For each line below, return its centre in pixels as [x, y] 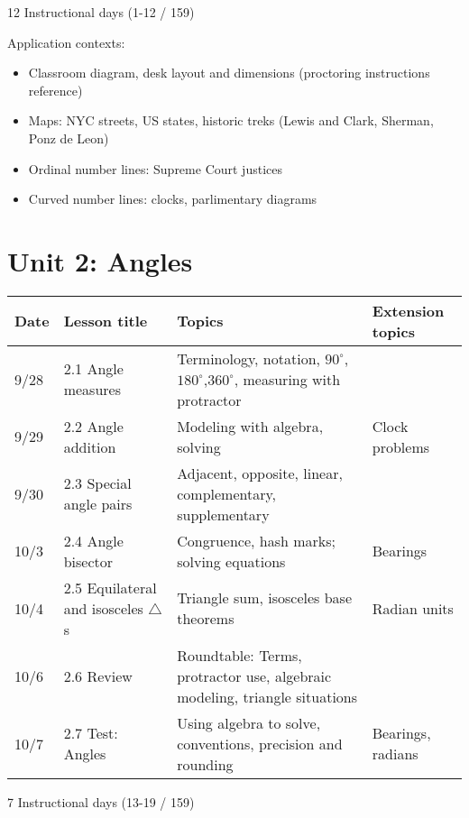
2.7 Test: [91, 733]
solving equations [231, 561]
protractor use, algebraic [254, 676]
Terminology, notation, [248, 358]
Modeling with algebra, [250, 426]
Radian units [413, 608]
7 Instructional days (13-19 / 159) [101, 801]
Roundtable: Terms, [239, 655]
